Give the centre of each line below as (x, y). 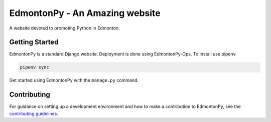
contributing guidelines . (34, 113)
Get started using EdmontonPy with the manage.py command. (74, 80)
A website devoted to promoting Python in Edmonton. (64, 28)
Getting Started (34, 42)
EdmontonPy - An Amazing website (85, 13)
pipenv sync (35, 67)
